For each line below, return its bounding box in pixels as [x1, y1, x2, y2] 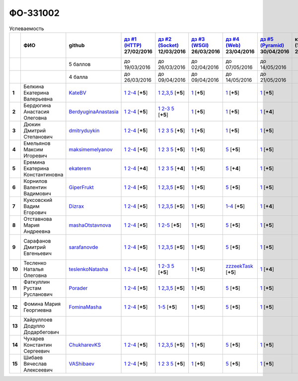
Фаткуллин [23, 278, 50, 285]
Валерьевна [23, 95, 53, 102]
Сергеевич [23, 347, 50, 354]
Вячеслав [23, 360, 47, 367]
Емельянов [23, 139, 51, 146]
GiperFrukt [69, 184, 94, 190]
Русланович [23, 291, 53, 298]
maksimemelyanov [69, 146, 113, 153]
